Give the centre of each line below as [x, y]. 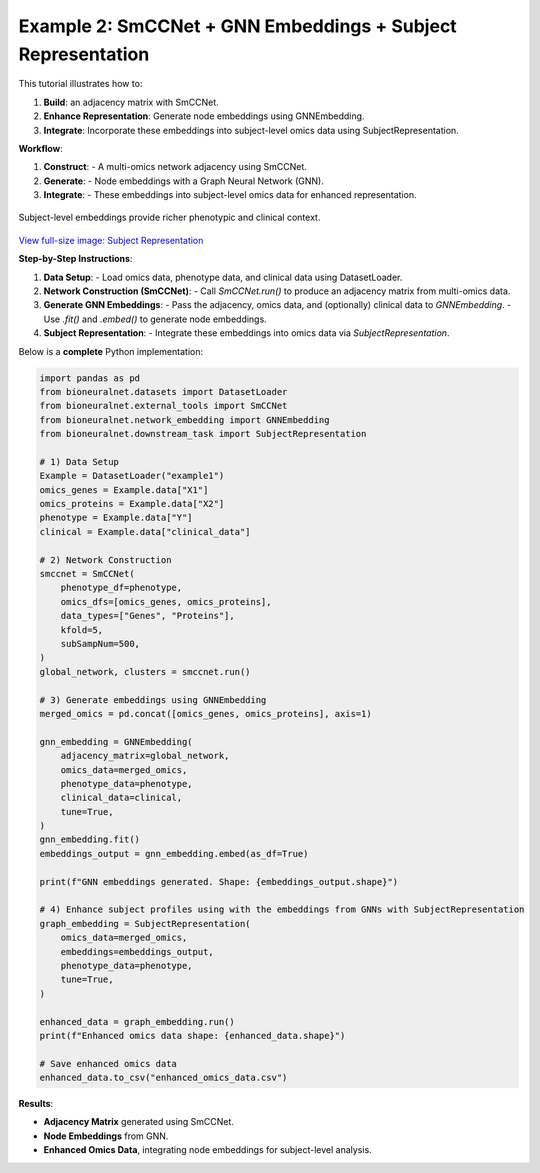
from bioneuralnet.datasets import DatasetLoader [163, 391]
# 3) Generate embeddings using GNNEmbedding [153, 699]
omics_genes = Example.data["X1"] [124, 489]
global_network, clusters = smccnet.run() [145, 671]
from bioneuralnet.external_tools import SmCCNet [163, 406]
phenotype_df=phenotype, [121, 588]
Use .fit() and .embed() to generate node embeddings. [155, 319]
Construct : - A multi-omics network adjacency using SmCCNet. [175, 167]
